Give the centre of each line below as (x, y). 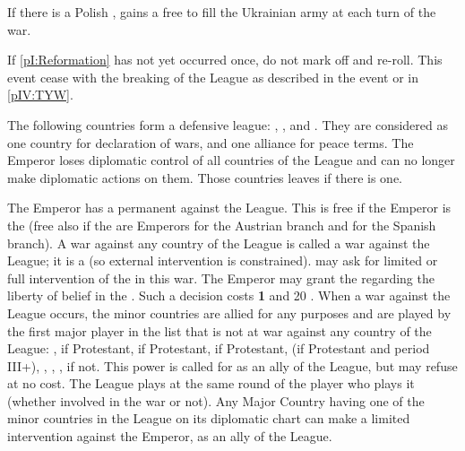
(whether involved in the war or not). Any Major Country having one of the (216, 400)
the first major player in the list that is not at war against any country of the (220, 330)
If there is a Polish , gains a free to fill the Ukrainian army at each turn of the (222, 12)
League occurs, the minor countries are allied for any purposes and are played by (229, 312)
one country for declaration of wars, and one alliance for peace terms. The (211, 142)
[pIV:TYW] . (40, 95)
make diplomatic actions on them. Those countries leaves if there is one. (205, 177)
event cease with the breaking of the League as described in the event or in (213, 77)
